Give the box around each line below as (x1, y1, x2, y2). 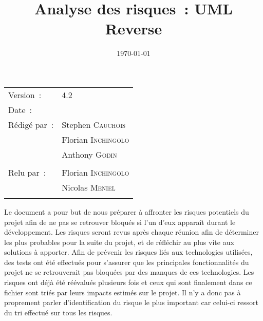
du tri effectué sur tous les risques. (4, 307, 112, 317)
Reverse (105, 18, 162, 39)
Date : (8, 103, 32, 116)
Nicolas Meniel (62, 181, 116, 193)
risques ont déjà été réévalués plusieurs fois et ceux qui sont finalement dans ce (4, 277, 252, 288)
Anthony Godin (62, 148, 117, 160)
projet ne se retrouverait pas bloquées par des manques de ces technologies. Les (4, 267, 254, 277)
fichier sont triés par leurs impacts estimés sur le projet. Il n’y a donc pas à (4, 287, 241, 297)
